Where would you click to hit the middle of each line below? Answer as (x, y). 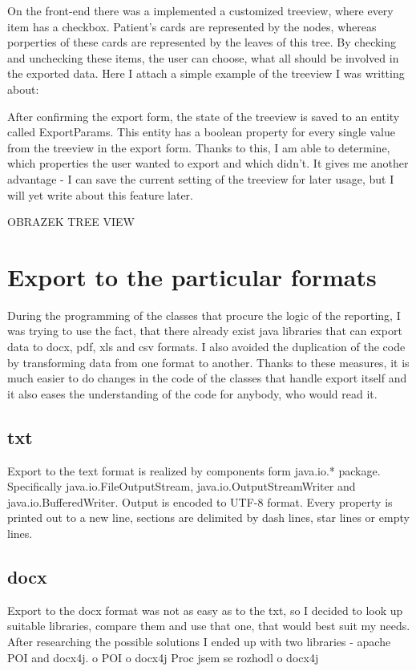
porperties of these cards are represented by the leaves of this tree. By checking (202, 42)
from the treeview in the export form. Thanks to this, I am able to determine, (199, 147)
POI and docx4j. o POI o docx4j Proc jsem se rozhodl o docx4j (163, 657)
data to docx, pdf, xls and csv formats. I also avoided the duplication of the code (206, 347)
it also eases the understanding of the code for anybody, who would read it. (192, 393)
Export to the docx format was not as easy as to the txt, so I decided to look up (205, 610)
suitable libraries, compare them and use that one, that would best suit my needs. (209, 626)
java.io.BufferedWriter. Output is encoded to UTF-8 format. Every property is (200, 501)
